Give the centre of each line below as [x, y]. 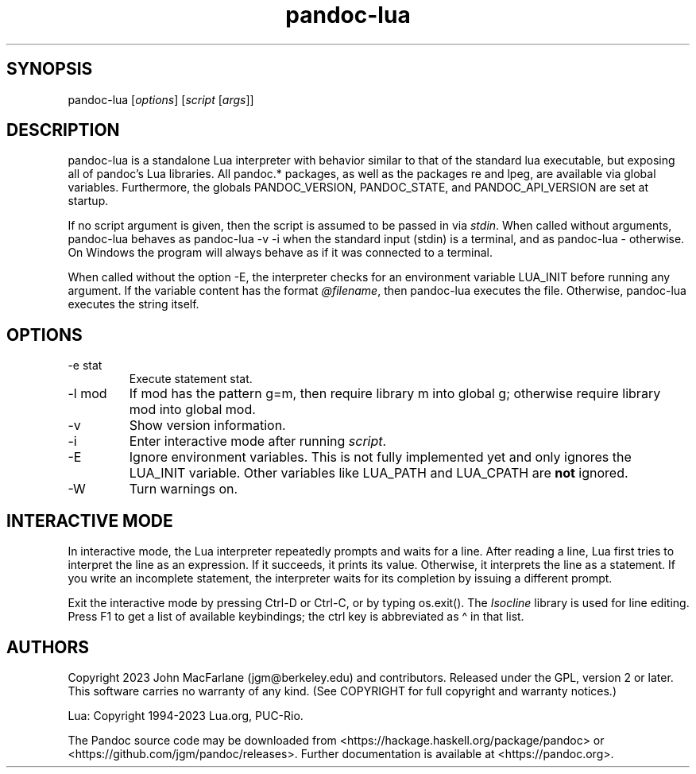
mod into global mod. [192, 410]
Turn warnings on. [184, 489]
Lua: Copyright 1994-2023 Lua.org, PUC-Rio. [186, 715]
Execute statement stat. [191, 379]
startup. [88, 201]
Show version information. [207, 426]
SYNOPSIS [50, 69]
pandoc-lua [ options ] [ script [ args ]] [161, 99]
